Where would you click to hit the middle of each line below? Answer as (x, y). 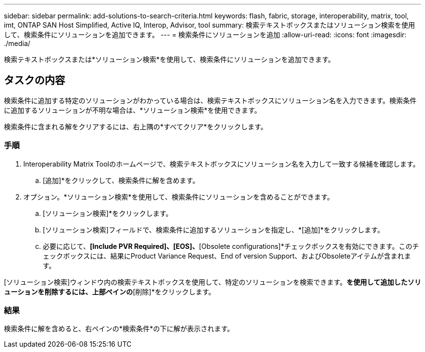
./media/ (17, 43)
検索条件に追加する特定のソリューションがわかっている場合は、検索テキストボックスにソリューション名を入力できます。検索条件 (210, 100)
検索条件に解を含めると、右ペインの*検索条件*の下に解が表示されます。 (119, 329)
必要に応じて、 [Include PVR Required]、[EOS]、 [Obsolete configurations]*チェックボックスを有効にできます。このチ (231, 246)
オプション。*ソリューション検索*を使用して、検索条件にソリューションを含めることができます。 (179, 197)
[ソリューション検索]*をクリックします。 (108, 213)
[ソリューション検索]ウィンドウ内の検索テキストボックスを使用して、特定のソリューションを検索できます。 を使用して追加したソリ (212, 282)
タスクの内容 (34, 80)
